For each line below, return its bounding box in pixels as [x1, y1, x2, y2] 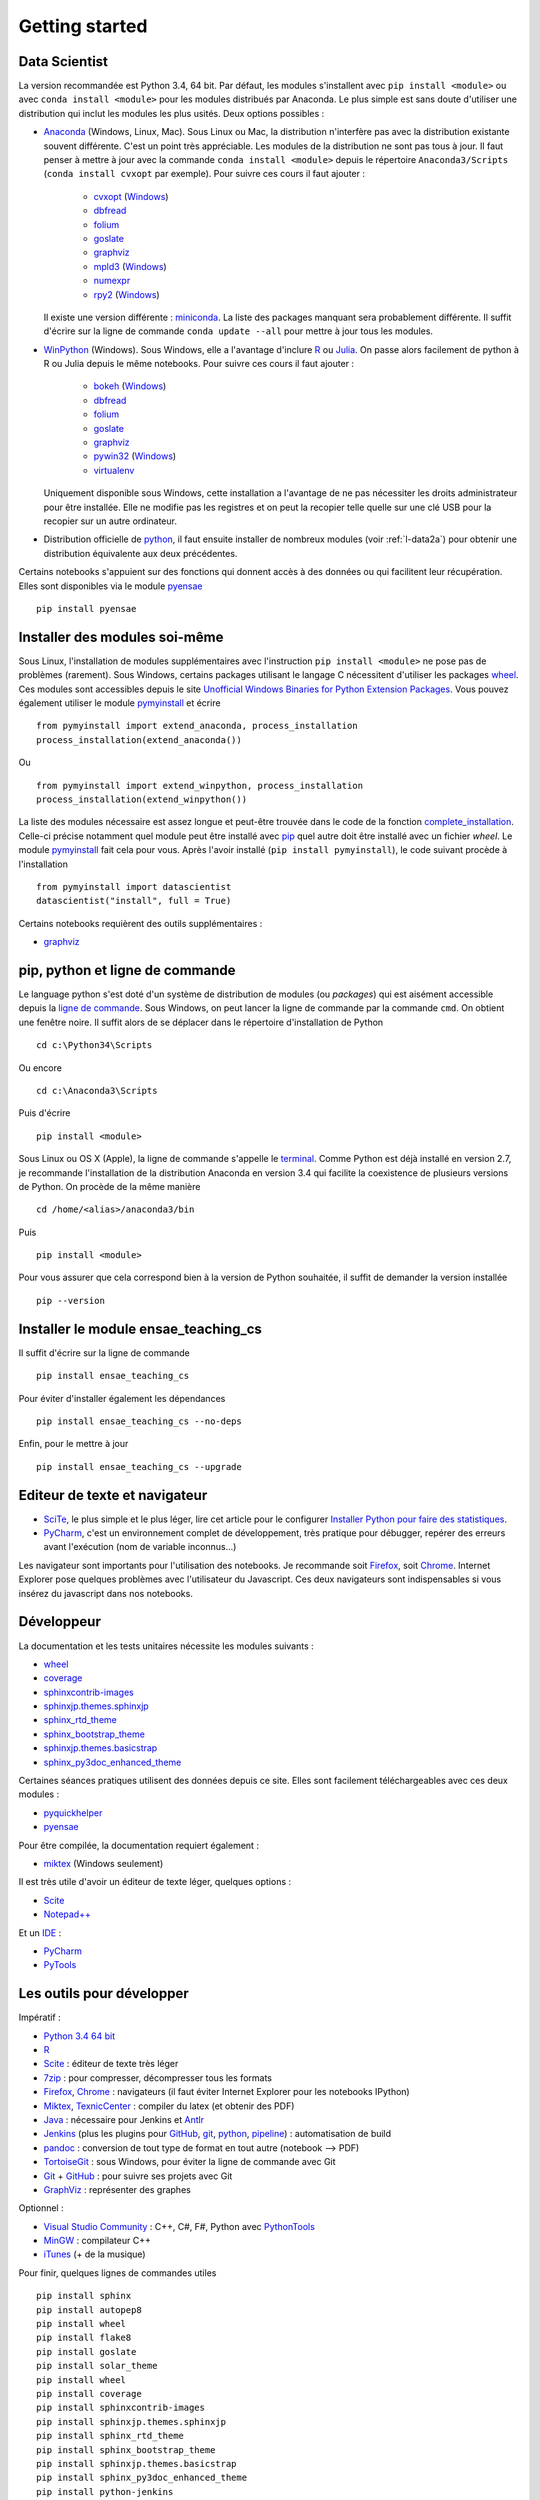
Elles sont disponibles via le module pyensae [18, 580, 203, 592]
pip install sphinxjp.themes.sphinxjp [36, 2416, 227, 2427]
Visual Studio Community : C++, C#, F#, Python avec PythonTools [43, 2220, 315, 2232]
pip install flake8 [36, 2332, 132, 2344]
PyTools [43, 1959, 77, 1971]
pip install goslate [36, 2346, 137, 2357]
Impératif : [18, 2011, 62, 2024]
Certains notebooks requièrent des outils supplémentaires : [18, 917, 263, 929]
